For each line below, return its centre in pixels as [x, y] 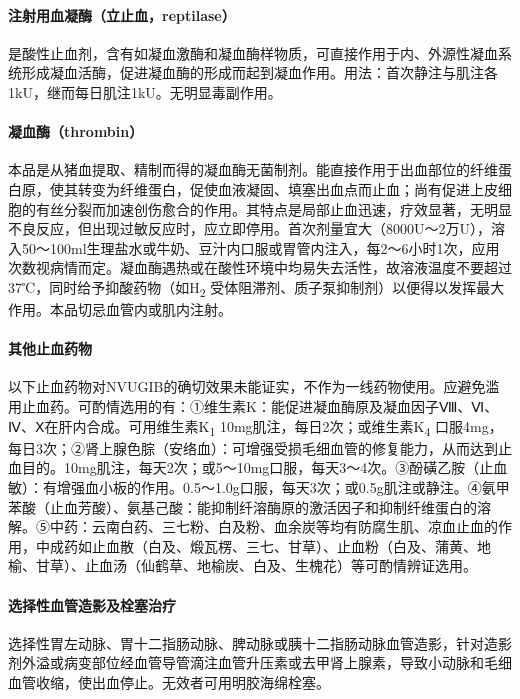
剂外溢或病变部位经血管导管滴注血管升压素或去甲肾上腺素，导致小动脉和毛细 [260, 662]
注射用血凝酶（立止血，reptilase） [122, 14]
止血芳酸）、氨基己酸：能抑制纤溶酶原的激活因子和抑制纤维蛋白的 [263, 506]
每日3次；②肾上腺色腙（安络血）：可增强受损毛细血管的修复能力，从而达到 [253, 447]
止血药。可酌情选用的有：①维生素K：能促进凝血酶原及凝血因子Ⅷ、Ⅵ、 [260, 406]
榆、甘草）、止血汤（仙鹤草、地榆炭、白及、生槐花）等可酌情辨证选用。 [242, 565]
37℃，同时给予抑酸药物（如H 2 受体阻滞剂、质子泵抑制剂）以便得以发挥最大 [256, 288]
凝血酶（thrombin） [76, 131]
